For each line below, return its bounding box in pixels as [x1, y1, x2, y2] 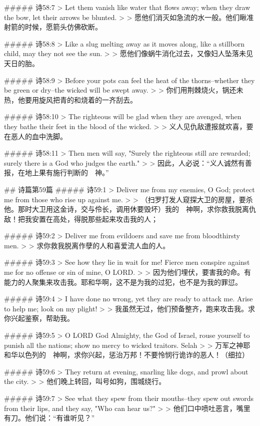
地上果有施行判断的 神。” [24, 167, 109, 178]
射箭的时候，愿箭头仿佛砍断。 [4, 22, 102, 32]
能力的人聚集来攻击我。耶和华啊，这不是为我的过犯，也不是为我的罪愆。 [4, 276, 242, 287]
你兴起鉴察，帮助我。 [4, 313, 74, 323]
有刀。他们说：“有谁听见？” [4, 412, 95, 423]
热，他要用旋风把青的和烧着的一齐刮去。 [4, 94, 137, 105]
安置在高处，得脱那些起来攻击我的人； [31, 213, 158, 224]
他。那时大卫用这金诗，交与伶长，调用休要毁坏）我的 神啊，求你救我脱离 [4, 204, 249, 214]
